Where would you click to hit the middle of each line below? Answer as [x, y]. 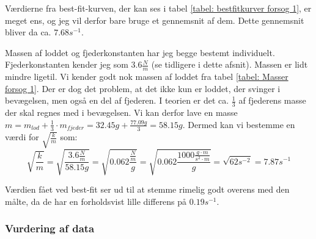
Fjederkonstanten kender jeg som [67, 64]
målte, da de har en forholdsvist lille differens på [96, 201]
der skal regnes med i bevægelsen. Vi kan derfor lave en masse [121, 112]
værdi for [22, 137]
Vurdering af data [50, 228]
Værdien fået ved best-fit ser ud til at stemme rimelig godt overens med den [147, 189]
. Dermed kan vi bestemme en [239, 124]
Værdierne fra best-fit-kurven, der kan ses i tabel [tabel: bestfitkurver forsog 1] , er [158, 8]
